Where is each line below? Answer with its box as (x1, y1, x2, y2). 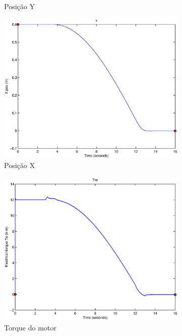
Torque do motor (4, 322, 57, 332)
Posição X (4, 160, 35, 171)
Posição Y (4, 1, 35, 11)
